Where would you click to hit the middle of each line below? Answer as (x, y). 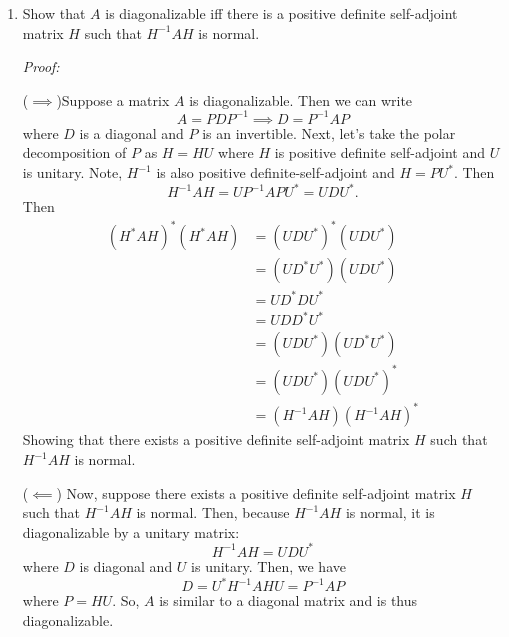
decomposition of (74, 152)
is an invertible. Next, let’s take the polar (329, 132)
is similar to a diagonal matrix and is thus (288, 600)
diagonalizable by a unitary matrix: (131, 531)
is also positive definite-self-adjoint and (275, 172)
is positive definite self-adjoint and (380, 152)
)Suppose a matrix (113, 99)
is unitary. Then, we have (268, 565)
